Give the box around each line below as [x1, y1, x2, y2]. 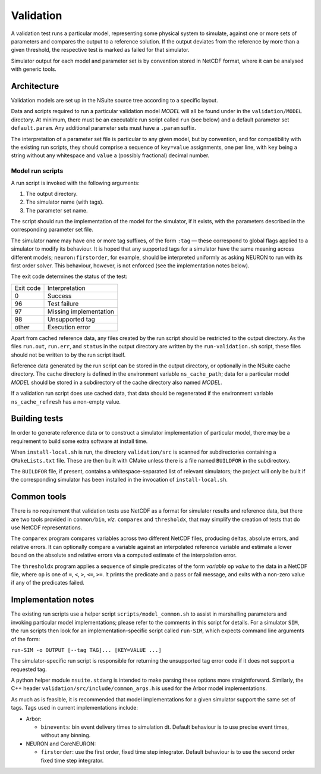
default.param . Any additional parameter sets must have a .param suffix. [11, 124, 196, 132]
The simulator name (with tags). [26, 198, 104, 205]
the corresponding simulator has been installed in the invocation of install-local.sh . [11, 476, 228, 483]
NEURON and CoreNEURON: [26, 740, 96, 747]
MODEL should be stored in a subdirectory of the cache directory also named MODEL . [11, 379, 222, 386]
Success [48, 292, 72, 300]
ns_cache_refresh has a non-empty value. [11, 398, 121, 405]
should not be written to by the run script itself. [11, 351, 126, 358]
